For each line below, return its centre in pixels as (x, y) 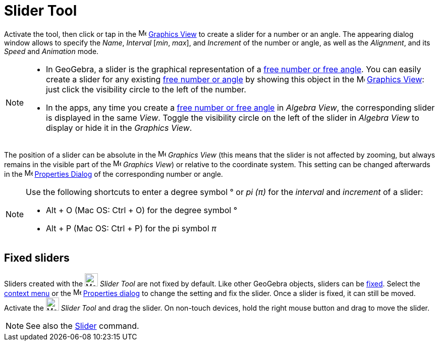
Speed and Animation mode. (51, 51)
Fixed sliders (37, 258)
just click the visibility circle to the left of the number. (146, 89)
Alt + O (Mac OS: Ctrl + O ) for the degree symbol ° (142, 210)
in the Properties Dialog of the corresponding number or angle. (114, 174)
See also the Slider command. (83, 326)
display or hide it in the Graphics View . (119, 128)
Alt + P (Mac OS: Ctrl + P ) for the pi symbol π (131, 228)
